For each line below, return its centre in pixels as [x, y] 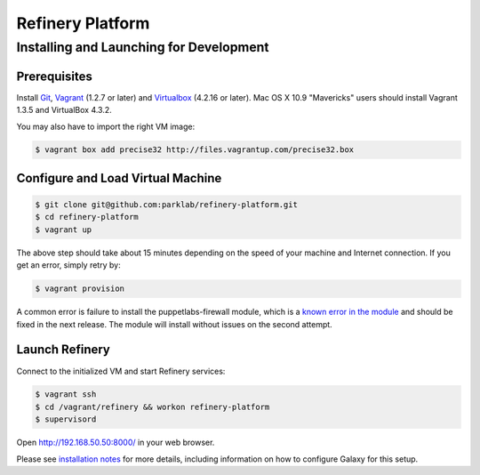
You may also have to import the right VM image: [106, 126]
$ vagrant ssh [66, 394]
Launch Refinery [63, 350]
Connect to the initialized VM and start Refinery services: [121, 371]
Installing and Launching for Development [143, 47]
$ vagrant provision [80, 289]
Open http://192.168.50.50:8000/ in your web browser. [116, 443]
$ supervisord [66, 419]
